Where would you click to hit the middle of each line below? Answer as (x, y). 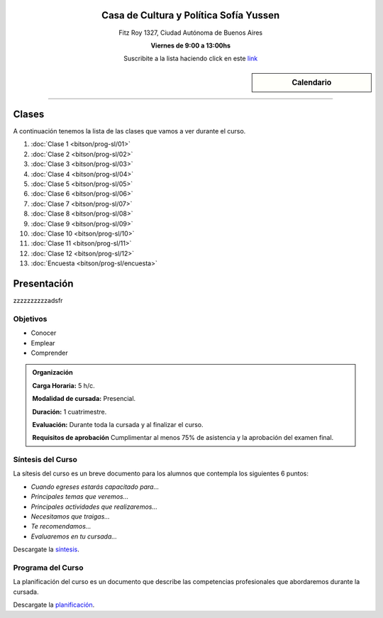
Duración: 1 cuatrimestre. (70, 412)
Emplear (43, 343)
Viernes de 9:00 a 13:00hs (190, 45)
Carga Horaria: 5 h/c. (63, 385)
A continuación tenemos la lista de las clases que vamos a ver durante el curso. (129, 131)
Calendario (312, 82)
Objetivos (30, 319)
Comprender (49, 353)
